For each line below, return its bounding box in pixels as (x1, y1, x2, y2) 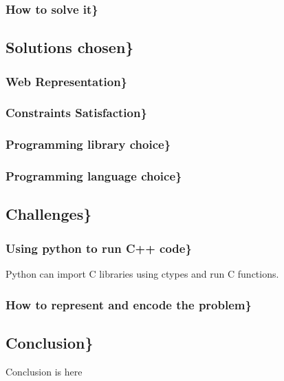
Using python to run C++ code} (6, 239, 192, 256)
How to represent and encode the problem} (6, 296, 252, 313)
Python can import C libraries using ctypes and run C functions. (6, 267, 279, 280)
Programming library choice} (6, 136, 171, 153)
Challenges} (6, 203, 92, 225)
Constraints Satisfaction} (6, 104, 147, 121)
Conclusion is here (6, 364, 83, 378)
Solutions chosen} (6, 37, 134, 58)
